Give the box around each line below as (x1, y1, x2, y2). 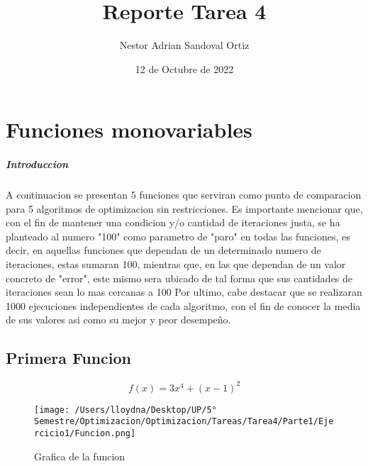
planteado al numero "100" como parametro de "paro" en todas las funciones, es (6, 228, 350, 243)
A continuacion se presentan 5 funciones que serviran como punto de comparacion (6, 187, 362, 202)
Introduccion (6, 157, 69, 172)
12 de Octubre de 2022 (135, 61, 234, 76)
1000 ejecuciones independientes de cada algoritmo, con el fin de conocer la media (6, 298, 361, 313)
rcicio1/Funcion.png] (34, 428, 136, 439)
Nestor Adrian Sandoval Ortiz (119, 38, 250, 52)
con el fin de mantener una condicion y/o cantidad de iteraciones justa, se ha (6, 215, 340, 230)
